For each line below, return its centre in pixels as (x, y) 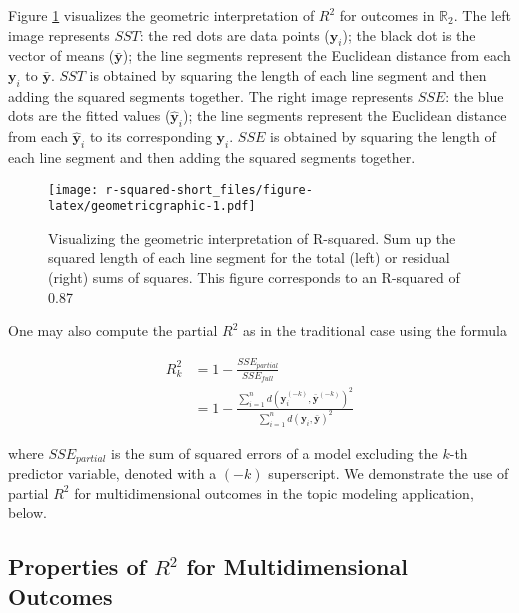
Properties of (77, 566)
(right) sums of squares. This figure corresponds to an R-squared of (254, 277)
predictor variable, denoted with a (112, 473)
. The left (482, 15)
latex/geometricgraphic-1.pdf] (152, 206)
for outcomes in (387, 15)
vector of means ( (61, 55)
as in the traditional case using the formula (374, 330)
